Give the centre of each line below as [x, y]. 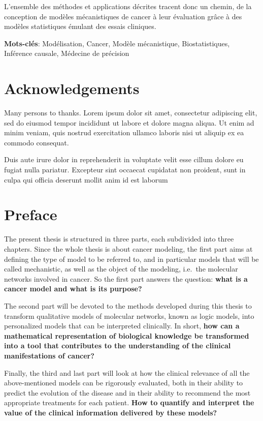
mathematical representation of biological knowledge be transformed [127, 335]
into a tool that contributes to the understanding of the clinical [118, 345]
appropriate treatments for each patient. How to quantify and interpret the [129, 402]
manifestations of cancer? [49, 355]
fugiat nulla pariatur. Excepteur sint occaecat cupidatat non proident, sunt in [125, 170]
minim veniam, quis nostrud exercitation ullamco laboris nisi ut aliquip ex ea [124, 132]
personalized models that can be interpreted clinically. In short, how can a [122, 326]
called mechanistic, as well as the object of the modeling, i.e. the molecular [121, 269]
